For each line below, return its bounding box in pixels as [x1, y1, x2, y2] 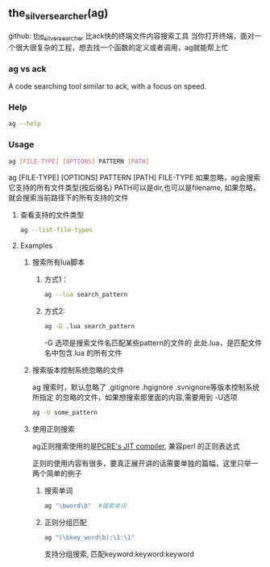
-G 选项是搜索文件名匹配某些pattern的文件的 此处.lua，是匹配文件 [44, 338, 263, 348]
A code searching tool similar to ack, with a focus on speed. [8, 81, 207, 91]
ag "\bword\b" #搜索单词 [44, 502, 127, 510]
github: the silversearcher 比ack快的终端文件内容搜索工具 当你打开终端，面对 [8, 31, 255, 43]
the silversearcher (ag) [8, 6, 109, 23]
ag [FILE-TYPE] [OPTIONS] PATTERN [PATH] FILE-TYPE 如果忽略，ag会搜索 [8, 173, 260, 182]
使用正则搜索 [31, 423, 75, 434]
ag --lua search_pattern [44, 290, 128, 299]
